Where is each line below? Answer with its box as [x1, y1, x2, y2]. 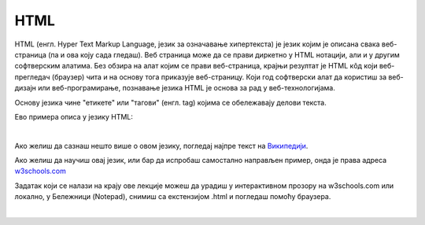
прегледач [14, 72, 50, 82]
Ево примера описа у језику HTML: [14, 112, 134, 121]
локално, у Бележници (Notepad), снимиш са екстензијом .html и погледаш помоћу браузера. [14, 192, 331, 201]
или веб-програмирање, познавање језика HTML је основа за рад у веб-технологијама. [38, 83, 336, 93]
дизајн [14, 83, 37, 93]
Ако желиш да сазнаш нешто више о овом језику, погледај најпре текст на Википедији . [14, 141, 309, 150]
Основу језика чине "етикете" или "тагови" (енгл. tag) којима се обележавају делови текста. [14, 98, 327, 107]
